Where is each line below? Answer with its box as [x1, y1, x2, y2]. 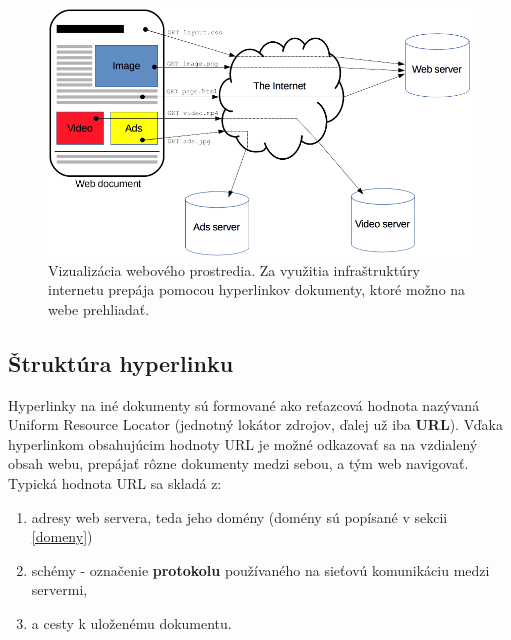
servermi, [31, 579, 88, 600]
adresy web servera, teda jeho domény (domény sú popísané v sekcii [31, 506, 448, 527]
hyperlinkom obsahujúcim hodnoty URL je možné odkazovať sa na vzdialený [8, 433, 478, 454]
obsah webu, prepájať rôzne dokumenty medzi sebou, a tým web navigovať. [8, 453, 469, 474]
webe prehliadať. [48, 298, 150, 319]
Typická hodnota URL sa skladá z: [8, 473, 222, 493]
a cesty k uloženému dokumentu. [31, 612, 232, 633]
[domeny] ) [31, 526, 93, 547]
